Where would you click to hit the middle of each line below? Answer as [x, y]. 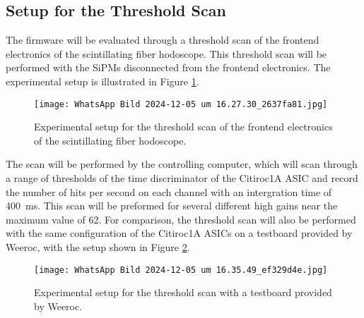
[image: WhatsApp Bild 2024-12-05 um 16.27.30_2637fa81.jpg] [181, 104]
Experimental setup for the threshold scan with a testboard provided [183, 292]
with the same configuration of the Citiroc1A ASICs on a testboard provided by [179, 233]
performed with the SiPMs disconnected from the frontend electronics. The [168, 67]
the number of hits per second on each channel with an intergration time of [169, 191]
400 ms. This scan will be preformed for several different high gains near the [172, 206]
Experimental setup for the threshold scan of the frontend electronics [183, 127]
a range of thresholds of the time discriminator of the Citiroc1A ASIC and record [182, 178]
